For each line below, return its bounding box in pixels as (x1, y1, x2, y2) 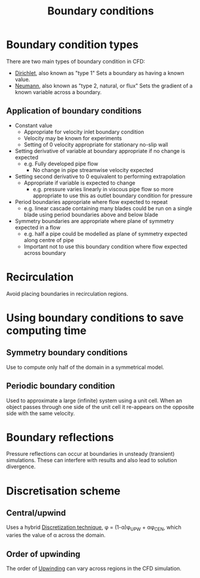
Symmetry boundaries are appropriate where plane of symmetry (14, 217, 174, 224)
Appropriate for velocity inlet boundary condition (23, 128, 144, 136)
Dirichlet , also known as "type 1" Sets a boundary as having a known (14, 69, 184, 76)
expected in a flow (14, 224, 61, 231)
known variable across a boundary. (14, 88, 102, 95)
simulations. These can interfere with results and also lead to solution (6, 457, 177, 464)
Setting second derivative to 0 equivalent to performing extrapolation (14, 173, 186, 180)
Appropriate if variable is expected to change (23, 179, 136, 186)
